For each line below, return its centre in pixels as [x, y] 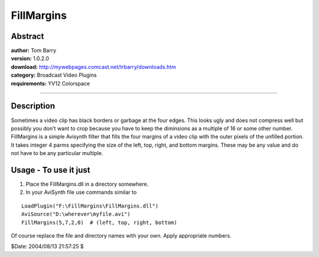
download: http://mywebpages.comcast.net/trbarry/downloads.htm [94, 67]
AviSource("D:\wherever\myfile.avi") [76, 214]
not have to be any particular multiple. [57, 153]
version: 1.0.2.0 [30, 58]
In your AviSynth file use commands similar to [81, 192]
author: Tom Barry [34, 51]
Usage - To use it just [51, 170]
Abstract [27, 36]
